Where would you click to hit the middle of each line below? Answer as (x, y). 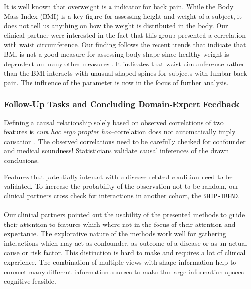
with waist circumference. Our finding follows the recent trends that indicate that (125, 44)
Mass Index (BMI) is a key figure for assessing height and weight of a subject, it (123, 16)
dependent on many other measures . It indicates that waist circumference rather (124, 63)
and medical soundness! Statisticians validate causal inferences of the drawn (117, 151)
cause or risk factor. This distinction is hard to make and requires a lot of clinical (125, 252)
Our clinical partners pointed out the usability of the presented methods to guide (125, 214)
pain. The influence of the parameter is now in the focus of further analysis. (116, 82)
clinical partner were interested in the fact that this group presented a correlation (125, 35)
